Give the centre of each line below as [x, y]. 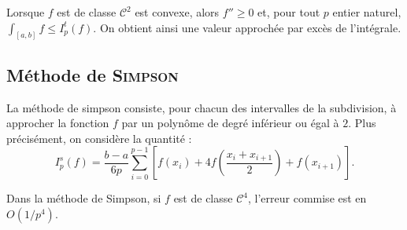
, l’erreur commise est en [307, 198]
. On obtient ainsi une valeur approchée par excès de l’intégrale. [247, 27]
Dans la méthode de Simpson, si [84, 198]
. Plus [362, 123]
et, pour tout [289, 12]
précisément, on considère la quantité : [99, 138]
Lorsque [26, 12]
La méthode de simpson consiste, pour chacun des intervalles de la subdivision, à [202, 107]
